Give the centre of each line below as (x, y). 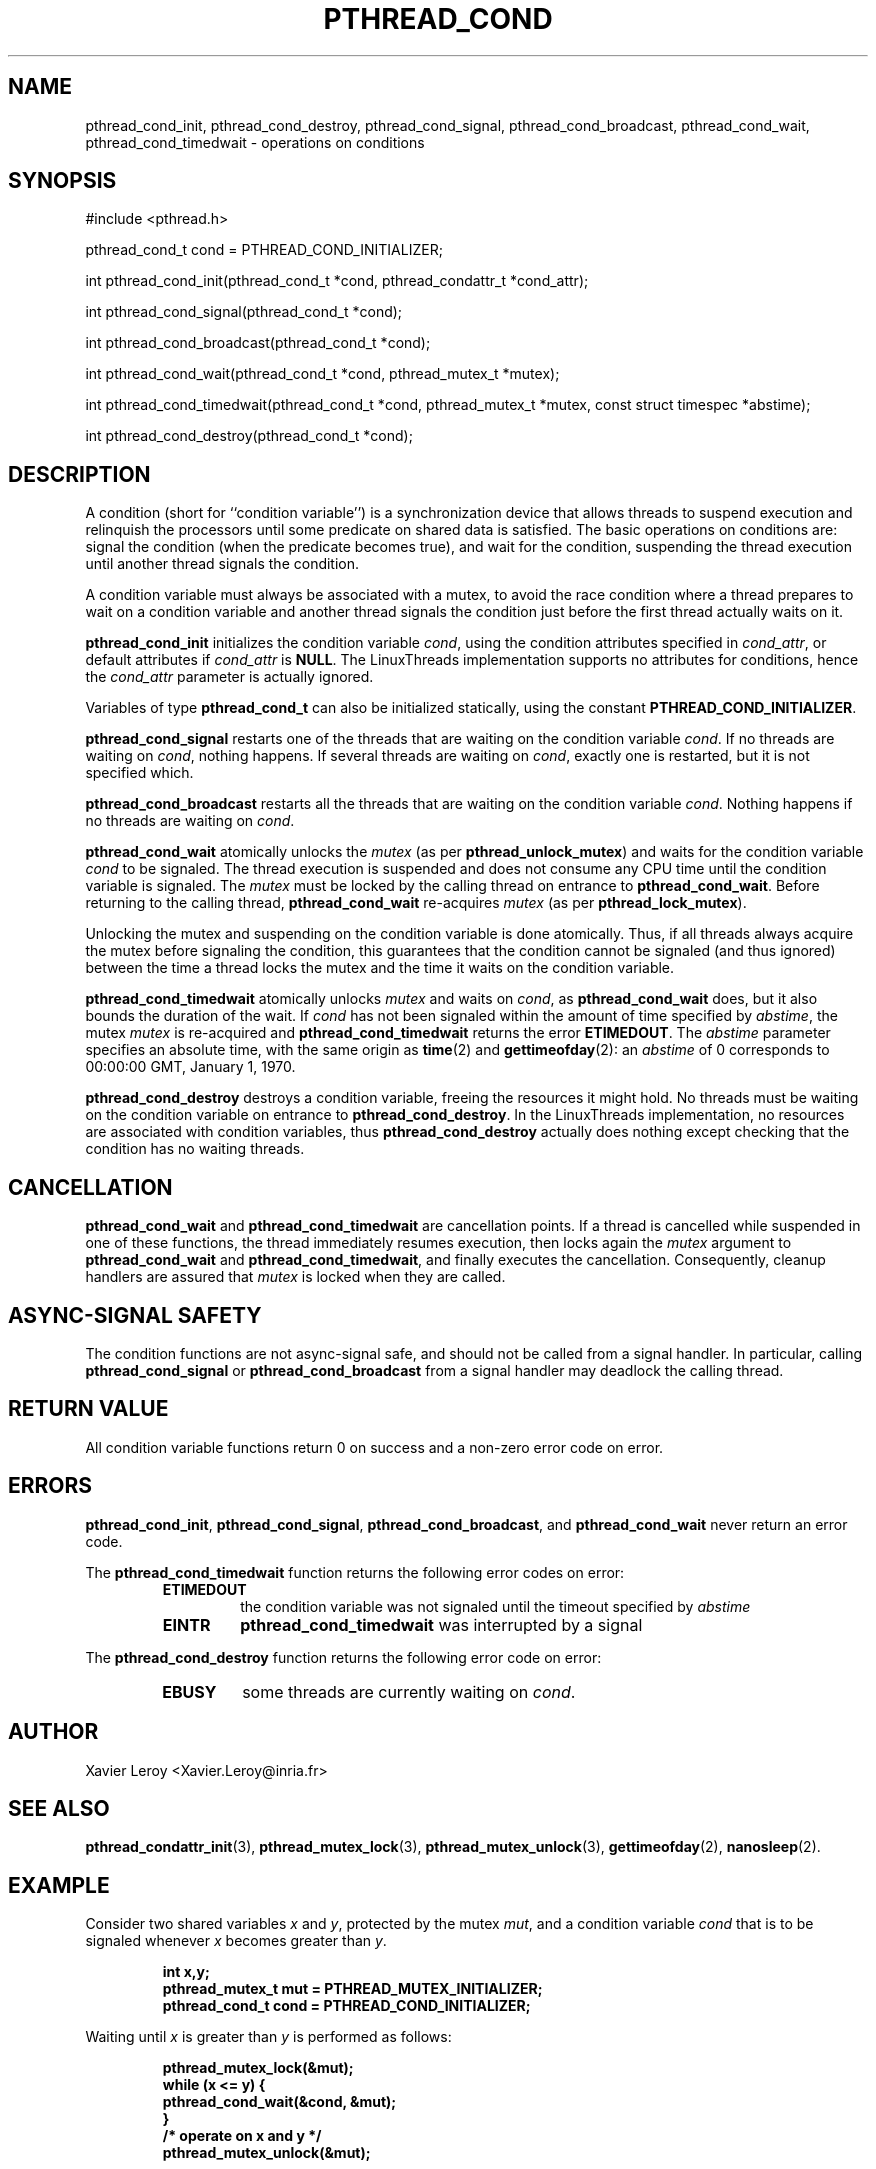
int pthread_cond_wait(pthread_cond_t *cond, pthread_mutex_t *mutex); (322, 374)
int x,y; (186, 1972)
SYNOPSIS (62, 181)
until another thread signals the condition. (222, 564)
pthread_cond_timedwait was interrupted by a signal (441, 1624)
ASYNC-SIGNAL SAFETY (135, 1315)
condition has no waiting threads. (195, 1149)
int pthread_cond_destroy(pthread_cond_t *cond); (249, 436)
